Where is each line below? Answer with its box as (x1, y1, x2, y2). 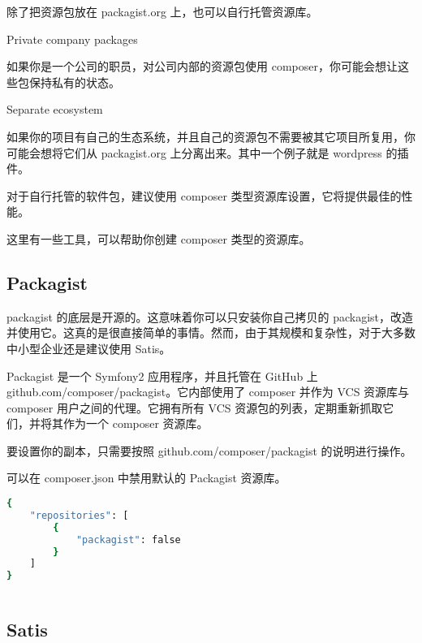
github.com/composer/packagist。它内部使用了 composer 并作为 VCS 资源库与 (6, 383, 410, 400)
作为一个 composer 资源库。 (62, 415, 209, 432)
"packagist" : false (75, 533, 181, 546)
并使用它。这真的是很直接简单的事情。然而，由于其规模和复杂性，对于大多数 (6, 324, 416, 341)
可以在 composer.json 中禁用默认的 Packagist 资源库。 (6, 469, 286, 486)
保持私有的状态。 (28, 73, 120, 90)
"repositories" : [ (29, 509, 129, 521)
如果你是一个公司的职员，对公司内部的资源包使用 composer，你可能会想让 (6, 58, 398, 75)
